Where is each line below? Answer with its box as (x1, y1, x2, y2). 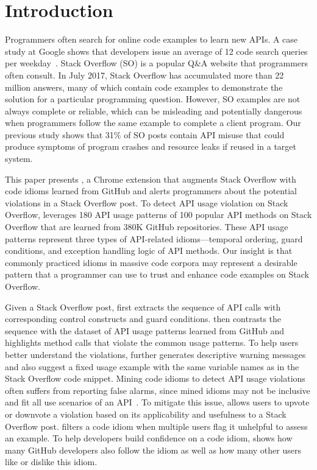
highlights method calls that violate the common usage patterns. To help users (5, 336, 299, 349)
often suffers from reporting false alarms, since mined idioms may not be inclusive (5, 384, 310, 396)
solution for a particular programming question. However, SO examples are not (5, 93, 301, 105)
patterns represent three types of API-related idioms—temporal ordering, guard (5, 232, 303, 245)
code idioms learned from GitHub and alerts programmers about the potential (5, 184, 297, 197)
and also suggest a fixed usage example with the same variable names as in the (5, 360, 299, 373)
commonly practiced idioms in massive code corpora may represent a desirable (5, 256, 297, 268)
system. (5, 152, 33, 165)
